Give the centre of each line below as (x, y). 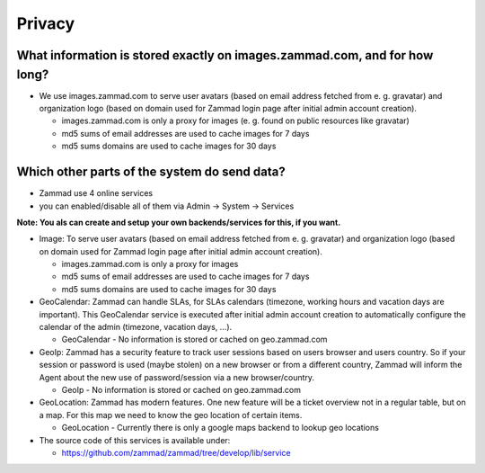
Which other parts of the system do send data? (151, 172)
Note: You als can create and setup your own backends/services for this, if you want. (179, 222)
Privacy (46, 23)
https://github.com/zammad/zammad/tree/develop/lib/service (176, 452)
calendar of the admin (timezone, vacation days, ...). (136, 327)
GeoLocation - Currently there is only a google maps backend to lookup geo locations (220, 428)
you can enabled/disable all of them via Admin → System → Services (167, 206)
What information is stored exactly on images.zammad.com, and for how (225, 55)
